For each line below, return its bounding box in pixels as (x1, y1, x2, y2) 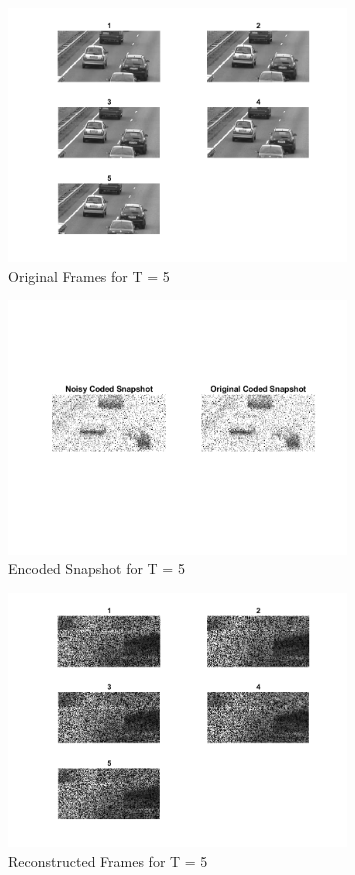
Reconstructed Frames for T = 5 (8, 850, 208, 871)
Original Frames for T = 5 (8, 265, 170, 286)
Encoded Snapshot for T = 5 (8, 558, 185, 579)
